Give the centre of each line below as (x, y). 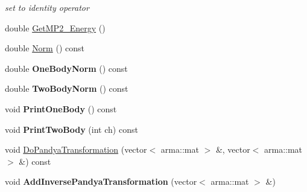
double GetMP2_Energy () (55, 27)
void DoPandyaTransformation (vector (76, 149)
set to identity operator (47, 7)
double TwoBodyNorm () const (67, 88)
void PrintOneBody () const (61, 108)
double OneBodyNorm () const (66, 68)
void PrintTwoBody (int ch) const (71, 129)
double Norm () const (45, 48)
